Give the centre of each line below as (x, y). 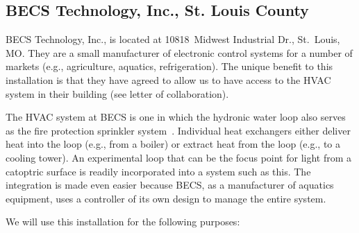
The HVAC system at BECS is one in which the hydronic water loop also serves (176, 117)
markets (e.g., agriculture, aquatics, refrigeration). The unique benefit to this (169, 66)
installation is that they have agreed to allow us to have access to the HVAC (168, 79)
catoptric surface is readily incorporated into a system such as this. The (158, 171)
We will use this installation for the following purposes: (123, 222)
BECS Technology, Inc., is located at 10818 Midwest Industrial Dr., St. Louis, (173, 39)
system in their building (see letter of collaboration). (117, 93)
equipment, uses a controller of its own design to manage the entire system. (166, 198)
